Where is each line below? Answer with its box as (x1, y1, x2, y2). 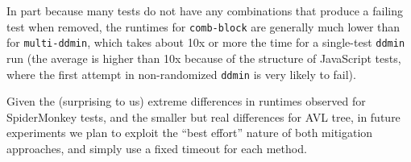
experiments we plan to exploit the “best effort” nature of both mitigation (6, 124, 373, 141)
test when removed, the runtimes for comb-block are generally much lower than (6, 18, 401, 35)
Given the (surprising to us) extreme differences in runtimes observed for (6, 93, 366, 110)
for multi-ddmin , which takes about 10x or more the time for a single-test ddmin (6, 34, 405, 51)
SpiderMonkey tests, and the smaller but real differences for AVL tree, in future (6, 108, 401, 125)
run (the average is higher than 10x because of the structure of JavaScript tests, (6, 49, 401, 66)
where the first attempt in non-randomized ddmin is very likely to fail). (6, 65, 356, 82)
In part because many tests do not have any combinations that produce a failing (6, 2, 403, 19)
